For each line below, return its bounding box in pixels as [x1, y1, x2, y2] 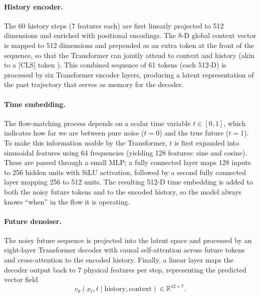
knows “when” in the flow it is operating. [4, 196, 130, 206]
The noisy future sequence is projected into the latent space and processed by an [4, 234, 252, 245]
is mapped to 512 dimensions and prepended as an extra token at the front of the [4, 39, 254, 50]
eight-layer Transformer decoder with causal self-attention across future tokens [4, 244, 245, 255]
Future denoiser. [4, 215, 62, 226]
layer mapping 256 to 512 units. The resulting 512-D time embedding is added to [4, 176, 253, 187]
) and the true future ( [159, 127, 229, 138]
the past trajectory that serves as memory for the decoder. [4, 79, 184, 89]
